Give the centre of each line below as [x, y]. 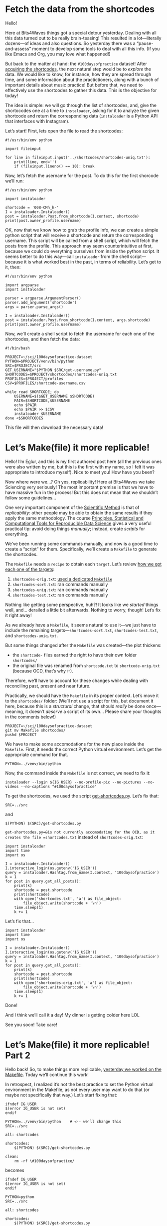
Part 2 [18, 1055]
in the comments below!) [31, 716]
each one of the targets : [30, 569]
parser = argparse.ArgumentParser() [43, 298]
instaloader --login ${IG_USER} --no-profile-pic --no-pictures [73, 782]
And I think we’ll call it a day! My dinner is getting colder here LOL [72, 1015]
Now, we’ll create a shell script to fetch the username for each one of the [80, 333]
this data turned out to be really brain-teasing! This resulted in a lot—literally [83, 38]
